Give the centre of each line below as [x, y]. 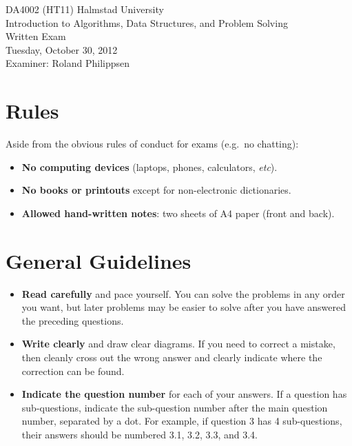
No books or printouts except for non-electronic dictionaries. [156, 190]
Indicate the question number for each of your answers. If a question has [184, 394]
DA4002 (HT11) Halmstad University [85, 9]
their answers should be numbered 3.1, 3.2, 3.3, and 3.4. [139, 434]
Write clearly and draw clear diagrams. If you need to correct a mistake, [178, 344]
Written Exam [36, 36]
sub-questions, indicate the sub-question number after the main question [175, 407]
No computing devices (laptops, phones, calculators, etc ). [149, 166]
